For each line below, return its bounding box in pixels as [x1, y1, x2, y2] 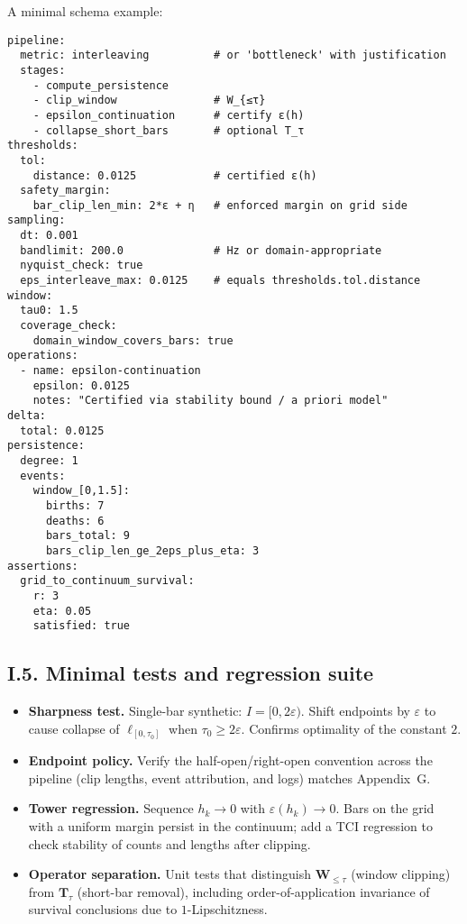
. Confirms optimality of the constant [241, 718, 447, 737]
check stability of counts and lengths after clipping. [28, 834, 311, 853]
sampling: [7, 214, 66, 227]
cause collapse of [28, 718, 120, 737]
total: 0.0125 [20, 424, 105, 437]
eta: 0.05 [32, 604, 92, 618]
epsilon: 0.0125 [32, 379, 131, 392]
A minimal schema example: [7, 2, 163, 20]
